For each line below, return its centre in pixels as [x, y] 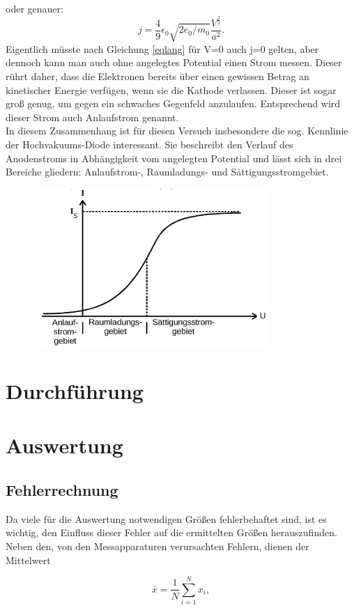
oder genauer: [34, 8]
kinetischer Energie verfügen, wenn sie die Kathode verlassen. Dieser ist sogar [171, 89]
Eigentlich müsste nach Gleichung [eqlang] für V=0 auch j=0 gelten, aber [162, 48]
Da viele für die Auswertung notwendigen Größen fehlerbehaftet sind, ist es [166, 518]
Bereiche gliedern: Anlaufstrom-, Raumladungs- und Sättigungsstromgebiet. [167, 172]
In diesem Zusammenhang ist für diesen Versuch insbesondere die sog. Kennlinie [177, 131]
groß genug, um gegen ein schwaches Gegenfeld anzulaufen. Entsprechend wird [173, 103]
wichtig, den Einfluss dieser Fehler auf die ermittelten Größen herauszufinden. [171, 532]
